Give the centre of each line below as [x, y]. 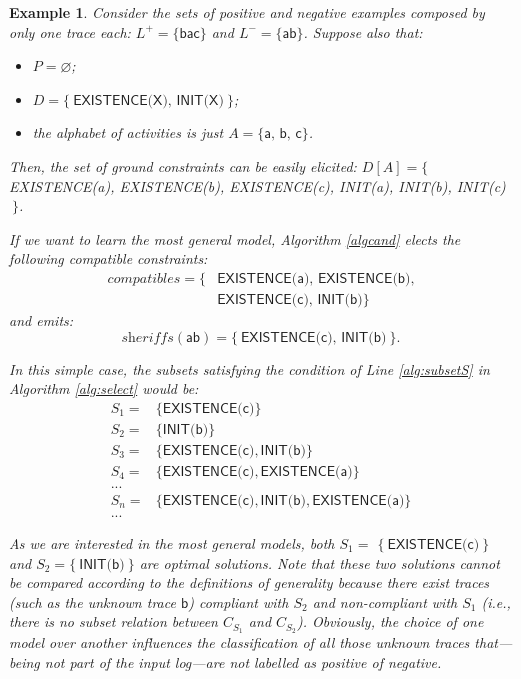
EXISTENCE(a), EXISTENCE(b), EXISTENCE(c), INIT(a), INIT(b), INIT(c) [257, 185]
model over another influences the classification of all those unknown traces [239, 642]
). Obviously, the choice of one [390, 621]
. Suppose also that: [363, 31]
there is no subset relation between [113, 621]
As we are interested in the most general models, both [172, 543]
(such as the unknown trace [92, 601]
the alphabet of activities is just [128, 132]
